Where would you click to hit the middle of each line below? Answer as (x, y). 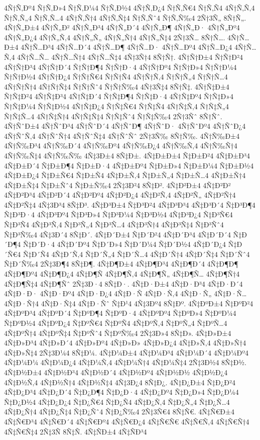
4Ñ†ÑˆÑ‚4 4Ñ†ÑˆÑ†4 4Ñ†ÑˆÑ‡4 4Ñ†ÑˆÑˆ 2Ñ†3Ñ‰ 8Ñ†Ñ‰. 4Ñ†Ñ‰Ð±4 (122, 136)
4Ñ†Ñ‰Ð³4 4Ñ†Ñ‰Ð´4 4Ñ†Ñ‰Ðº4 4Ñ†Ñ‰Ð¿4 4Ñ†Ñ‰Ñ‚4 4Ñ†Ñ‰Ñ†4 (121, 146)
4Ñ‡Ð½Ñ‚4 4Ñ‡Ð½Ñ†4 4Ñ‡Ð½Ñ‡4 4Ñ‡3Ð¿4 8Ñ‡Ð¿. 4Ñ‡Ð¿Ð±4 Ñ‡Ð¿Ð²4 (120, 382)
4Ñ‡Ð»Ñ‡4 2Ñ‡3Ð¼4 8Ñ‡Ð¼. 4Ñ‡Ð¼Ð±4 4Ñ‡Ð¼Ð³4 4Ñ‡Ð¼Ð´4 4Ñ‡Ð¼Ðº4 (126, 352)
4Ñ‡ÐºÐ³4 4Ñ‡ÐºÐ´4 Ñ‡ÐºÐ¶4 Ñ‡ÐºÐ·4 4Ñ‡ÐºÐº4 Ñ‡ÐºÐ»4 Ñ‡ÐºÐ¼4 (120, 313)
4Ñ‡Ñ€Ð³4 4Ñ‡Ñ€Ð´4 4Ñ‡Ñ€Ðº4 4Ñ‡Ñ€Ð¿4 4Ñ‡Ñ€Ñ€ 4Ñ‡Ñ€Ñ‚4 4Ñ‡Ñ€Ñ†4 (127, 421)
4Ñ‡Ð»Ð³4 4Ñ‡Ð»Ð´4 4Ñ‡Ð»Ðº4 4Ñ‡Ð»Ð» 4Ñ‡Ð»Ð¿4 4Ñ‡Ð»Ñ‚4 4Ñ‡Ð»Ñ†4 (125, 343)
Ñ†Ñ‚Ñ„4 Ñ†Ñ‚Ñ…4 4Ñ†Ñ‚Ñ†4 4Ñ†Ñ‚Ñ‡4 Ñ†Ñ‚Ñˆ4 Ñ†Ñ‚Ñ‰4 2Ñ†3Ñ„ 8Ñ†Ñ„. (125, 17)
